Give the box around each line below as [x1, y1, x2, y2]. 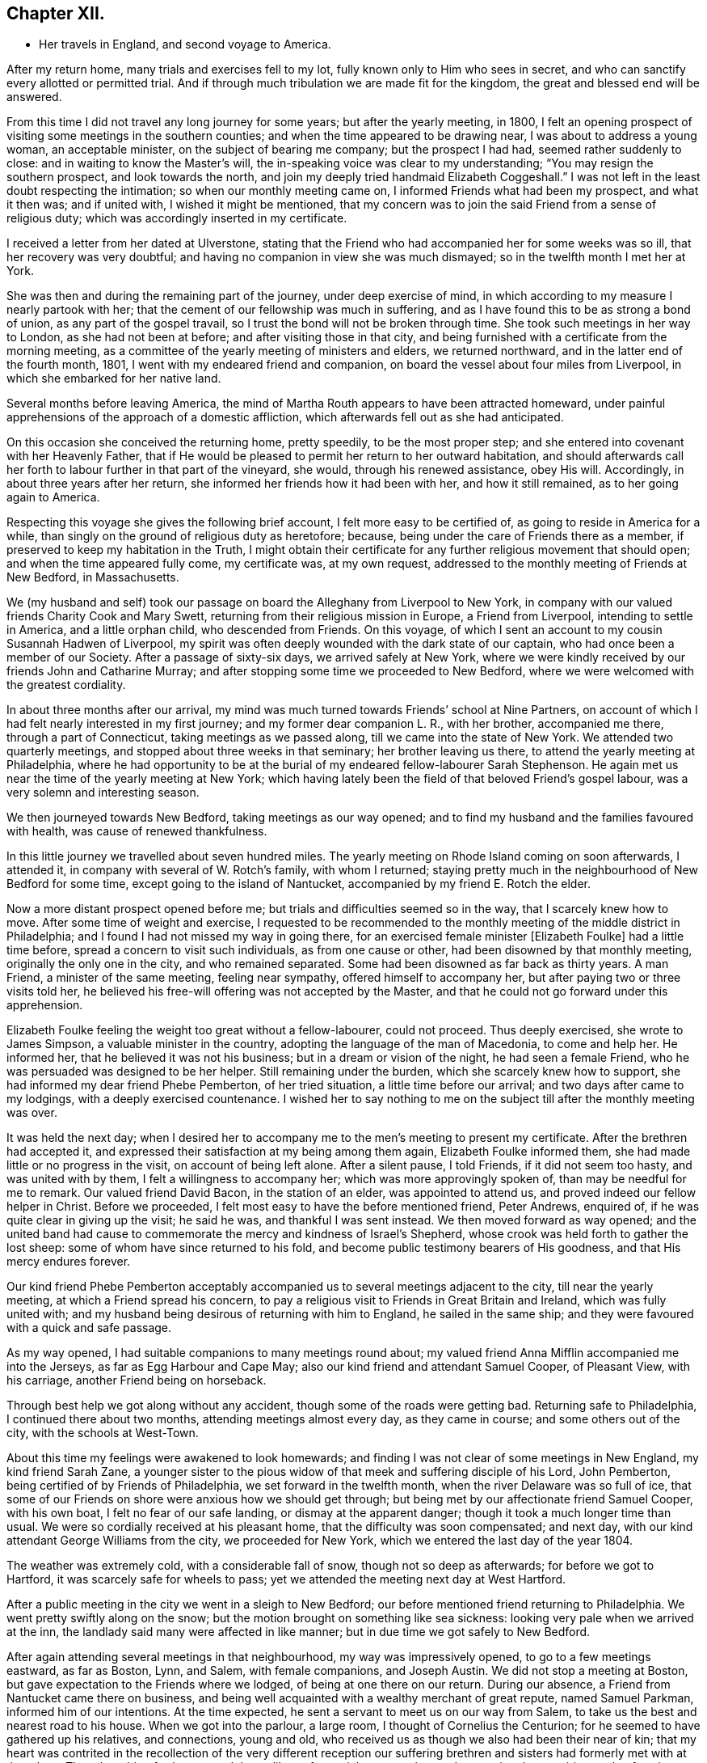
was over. [6, 1106, 57, 1120]
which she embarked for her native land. [6, 371, 221, 386]
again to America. [6, 490, 100, 505]
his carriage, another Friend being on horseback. [6, 1373, 267, 1388]
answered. [6, 90, 62, 104]
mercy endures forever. [6, 1254, 131, 1269]
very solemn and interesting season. [6, 785, 200, 800]
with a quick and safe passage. [6, 1321, 172, 1335]
